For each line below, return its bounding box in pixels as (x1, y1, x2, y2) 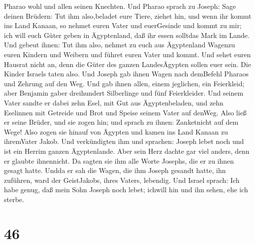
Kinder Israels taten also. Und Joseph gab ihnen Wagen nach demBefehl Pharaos (4, 69, 249, 79)
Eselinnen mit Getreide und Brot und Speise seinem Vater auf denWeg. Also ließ (4, 107, 247, 117)
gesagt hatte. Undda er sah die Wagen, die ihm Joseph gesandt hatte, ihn (4, 165, 226, 175)
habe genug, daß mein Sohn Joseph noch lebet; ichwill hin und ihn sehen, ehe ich (4, 184, 248, 195)
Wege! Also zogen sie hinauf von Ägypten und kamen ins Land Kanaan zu (4, 126, 228, 137)
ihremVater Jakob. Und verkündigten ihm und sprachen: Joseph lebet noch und (4, 136, 244, 146)
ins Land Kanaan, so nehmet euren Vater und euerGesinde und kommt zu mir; (4, 20, 242, 31)
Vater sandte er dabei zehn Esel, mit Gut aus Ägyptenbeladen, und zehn (4, 97, 223, 107)
